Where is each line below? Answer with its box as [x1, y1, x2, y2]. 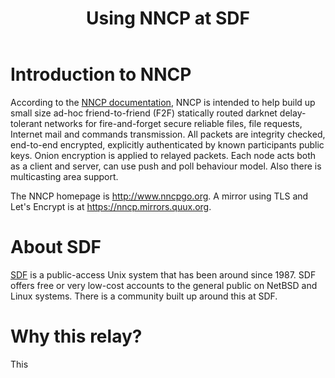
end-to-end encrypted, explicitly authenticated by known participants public [10, 138, 325, 151]
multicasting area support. [10, 170, 119, 182]
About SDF [10, 236, 102, 259]
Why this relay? [10, 325, 143, 348]
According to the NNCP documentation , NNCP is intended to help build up [10, 96, 316, 108]
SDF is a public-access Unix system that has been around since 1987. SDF [10, 268, 317, 281]
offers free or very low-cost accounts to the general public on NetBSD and [10, 279, 318, 291]
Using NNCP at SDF [86, 7, 250, 30]
